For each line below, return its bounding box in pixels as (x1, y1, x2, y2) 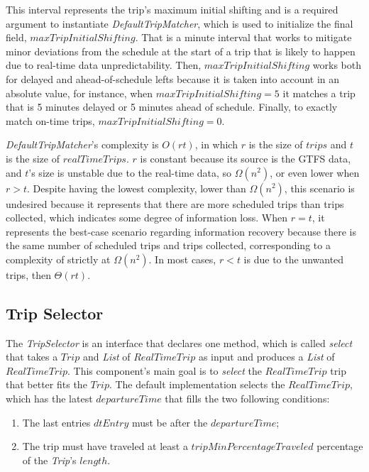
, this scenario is (284, 180, 355, 195)
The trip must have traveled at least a (22, 439, 188, 454)
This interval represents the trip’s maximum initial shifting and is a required (6, 2, 338, 16)
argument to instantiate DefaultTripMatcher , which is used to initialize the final (6, 16, 353, 31)
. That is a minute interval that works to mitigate (135, 30, 352, 45)
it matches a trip (282, 85, 356, 100)
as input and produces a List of (198, 349, 335, 364)
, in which (194, 137, 238, 152)
